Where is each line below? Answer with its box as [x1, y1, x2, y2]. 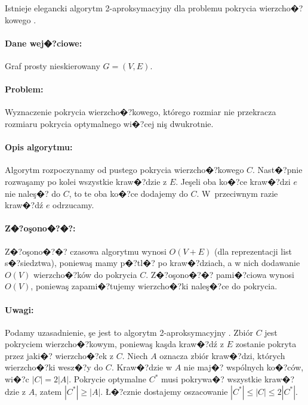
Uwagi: [5, 303, 34, 316]
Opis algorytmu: [5, 141, 73, 153]
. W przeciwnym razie [196, 187, 278, 199]
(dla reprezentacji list [214, 245, 292, 257]
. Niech [122, 349, 148, 361]
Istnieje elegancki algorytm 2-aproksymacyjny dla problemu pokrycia [5, 2, 257, 14]
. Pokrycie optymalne [69, 373, 146, 385]
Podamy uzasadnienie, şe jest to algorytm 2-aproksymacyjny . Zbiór [5, 326, 253, 338]
